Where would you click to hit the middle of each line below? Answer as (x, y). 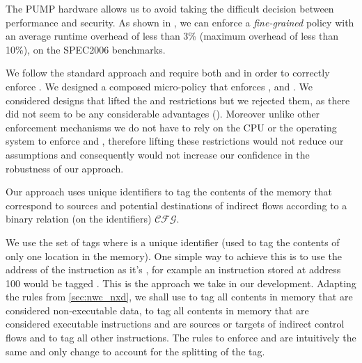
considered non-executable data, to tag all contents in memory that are (157, 310)
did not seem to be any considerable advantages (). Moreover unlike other (163, 114)
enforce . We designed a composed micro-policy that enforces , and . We (159, 86)
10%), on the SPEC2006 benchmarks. (86, 49)
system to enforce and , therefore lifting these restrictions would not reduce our (175, 141)
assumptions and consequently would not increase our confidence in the (158, 154)
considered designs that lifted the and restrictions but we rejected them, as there (178, 100)
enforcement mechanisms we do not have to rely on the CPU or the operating (171, 127)
